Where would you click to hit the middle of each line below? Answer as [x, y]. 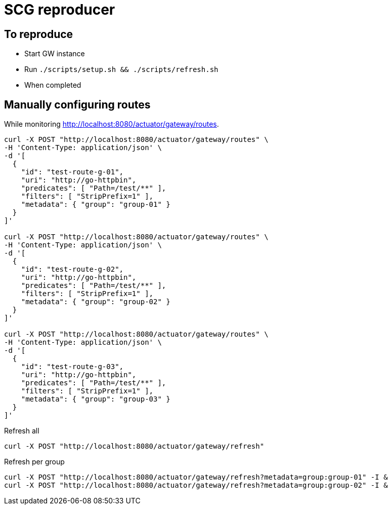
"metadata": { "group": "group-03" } [96, 399]
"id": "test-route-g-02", [72, 269]
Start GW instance [55, 54]
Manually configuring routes [77, 104]
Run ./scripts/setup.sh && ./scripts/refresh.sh [121, 69]
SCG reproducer [60, 10]
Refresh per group [34, 462]
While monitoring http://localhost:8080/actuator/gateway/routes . [112, 124]
